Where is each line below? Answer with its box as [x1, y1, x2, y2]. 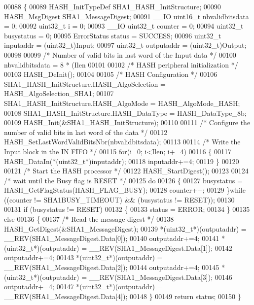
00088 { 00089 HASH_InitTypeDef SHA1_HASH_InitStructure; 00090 [4, 1, 221, 11]
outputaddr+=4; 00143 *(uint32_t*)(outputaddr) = [4, 252, 163, 263]
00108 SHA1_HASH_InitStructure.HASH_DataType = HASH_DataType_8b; [4, 107, 247, 118]
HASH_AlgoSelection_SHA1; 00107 [4, 88, 114, 99]
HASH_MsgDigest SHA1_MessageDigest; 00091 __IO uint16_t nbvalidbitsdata [4, 11, 249, 21]
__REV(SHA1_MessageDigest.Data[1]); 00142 [89, 242, 232, 253]
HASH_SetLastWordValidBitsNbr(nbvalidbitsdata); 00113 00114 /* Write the [4, 136, 241, 147]
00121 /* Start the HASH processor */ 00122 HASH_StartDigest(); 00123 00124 [4, 166, 249, 176]
